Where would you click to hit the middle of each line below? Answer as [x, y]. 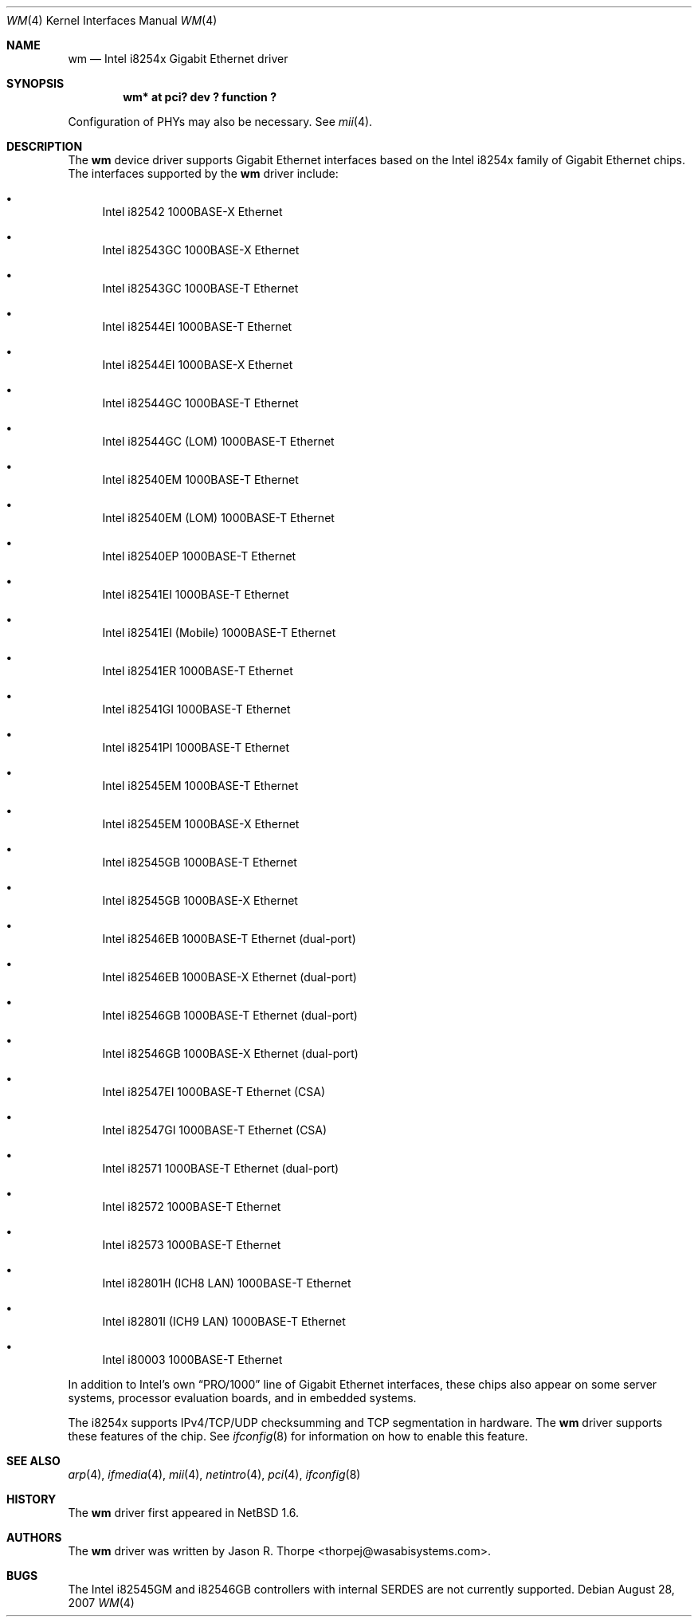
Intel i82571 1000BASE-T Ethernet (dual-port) [221, 1168]
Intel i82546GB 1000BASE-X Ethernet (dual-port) [230, 1053]
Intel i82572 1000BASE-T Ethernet [192, 1206]
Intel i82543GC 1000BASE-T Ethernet [200, 288]
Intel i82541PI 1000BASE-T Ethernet [196, 747]
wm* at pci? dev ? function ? [200, 97]
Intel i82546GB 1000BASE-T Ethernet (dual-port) [230, 1015]
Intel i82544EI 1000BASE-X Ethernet [198, 365]
